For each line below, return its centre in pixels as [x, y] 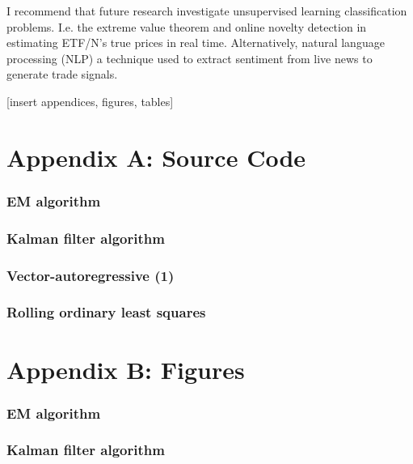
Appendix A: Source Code [156, 157]
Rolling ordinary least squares [106, 312]
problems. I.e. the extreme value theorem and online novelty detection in [187, 26]
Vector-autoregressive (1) [91, 275]
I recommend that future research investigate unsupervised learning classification [207, 11]
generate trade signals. [62, 74]
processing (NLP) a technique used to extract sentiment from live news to [190, 58]
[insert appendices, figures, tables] [90, 101]
